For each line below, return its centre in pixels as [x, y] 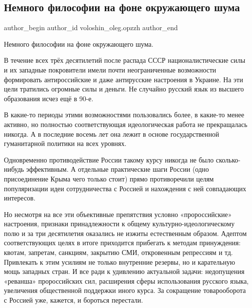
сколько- [228, 159]
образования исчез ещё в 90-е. [49, 98]
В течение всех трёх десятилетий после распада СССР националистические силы [125, 60]
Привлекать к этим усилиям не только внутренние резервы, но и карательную [120, 262]
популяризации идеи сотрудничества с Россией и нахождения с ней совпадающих [125, 188]
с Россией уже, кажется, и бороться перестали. [74, 300]
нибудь [14, 169]
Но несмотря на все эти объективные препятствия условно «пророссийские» [118, 214]
